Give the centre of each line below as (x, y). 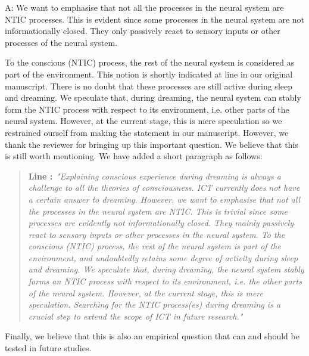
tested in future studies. (48, 348)
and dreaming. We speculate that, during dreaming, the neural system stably (166, 269)
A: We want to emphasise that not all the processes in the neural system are (144, 7)
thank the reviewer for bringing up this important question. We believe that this (152, 144)
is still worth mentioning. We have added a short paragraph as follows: (134, 156)
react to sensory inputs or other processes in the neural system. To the (157, 234)
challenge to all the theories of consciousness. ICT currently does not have (164, 188)
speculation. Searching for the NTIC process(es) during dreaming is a (154, 304)
